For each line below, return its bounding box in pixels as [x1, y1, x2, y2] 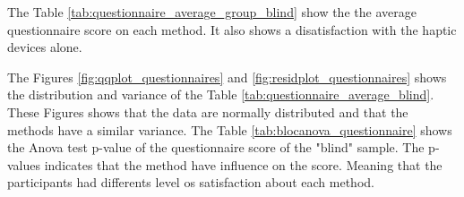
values [7, 155, 41, 174]
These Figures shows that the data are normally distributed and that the [7, 102, 408, 121]
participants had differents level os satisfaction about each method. [7, 173, 374, 192]
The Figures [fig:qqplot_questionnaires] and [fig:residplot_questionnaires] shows [7, 67, 447, 86]
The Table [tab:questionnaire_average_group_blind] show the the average [7, 3, 417, 21]
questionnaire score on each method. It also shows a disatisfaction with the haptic [7, 20, 457, 39]
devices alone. [7, 38, 82, 56]
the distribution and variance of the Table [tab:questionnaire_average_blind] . [7, 85, 434, 104]
